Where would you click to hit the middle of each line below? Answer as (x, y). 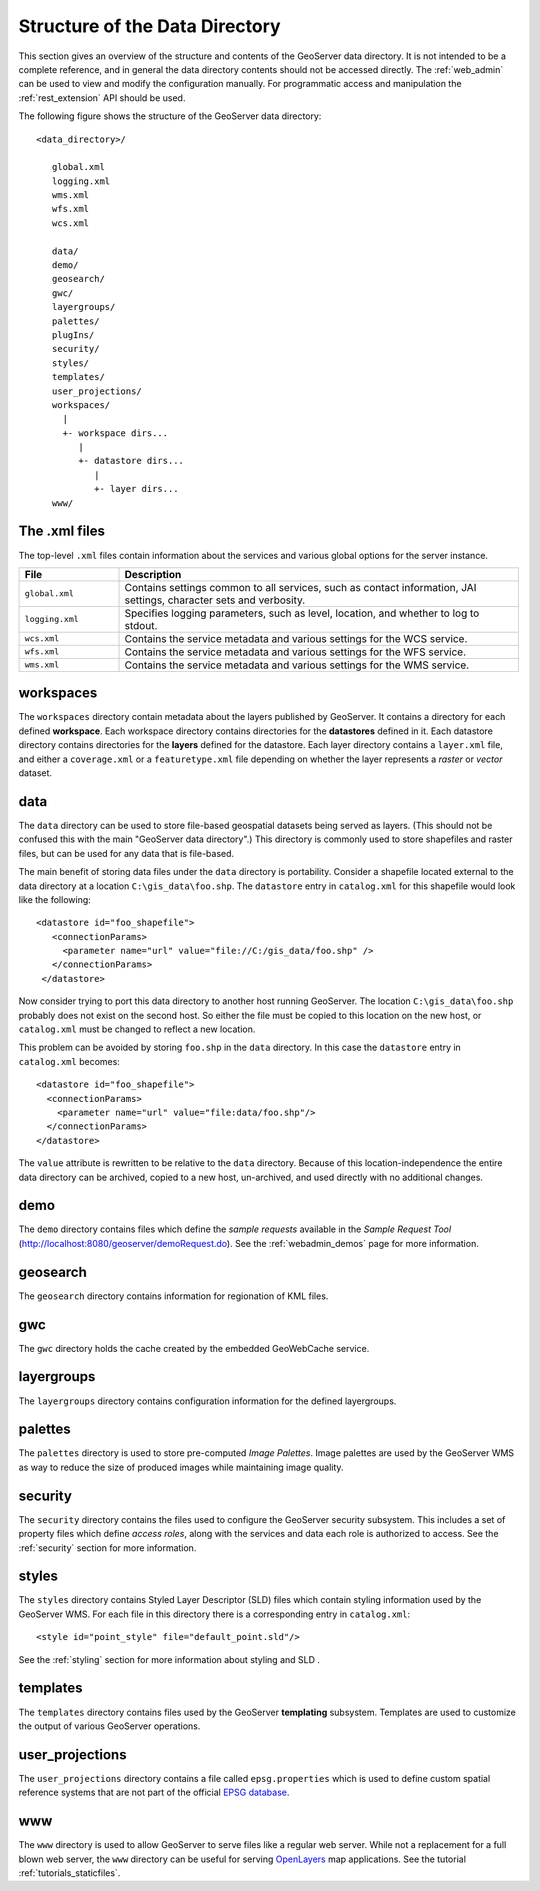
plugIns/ (73, 334)
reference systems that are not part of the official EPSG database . (154, 1792)
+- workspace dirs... (115, 433)
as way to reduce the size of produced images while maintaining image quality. (181, 1467)
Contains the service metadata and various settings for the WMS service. (297, 665)
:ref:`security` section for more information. (107, 1547)
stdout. (141, 625)
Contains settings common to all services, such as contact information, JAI (300, 587)
